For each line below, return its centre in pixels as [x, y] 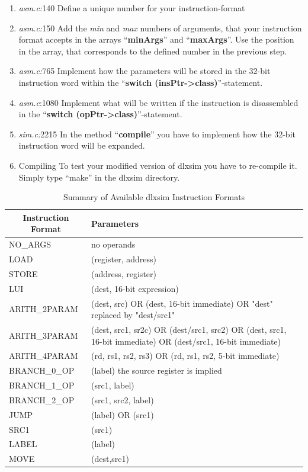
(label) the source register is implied [156, 370]
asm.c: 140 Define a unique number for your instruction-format [132, 8]
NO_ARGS [30, 244]
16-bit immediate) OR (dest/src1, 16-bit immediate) [186, 341]
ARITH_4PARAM [44, 356]
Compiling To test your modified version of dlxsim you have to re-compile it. [158, 165]
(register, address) [123, 259]
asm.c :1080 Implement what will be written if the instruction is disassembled [158, 102]
